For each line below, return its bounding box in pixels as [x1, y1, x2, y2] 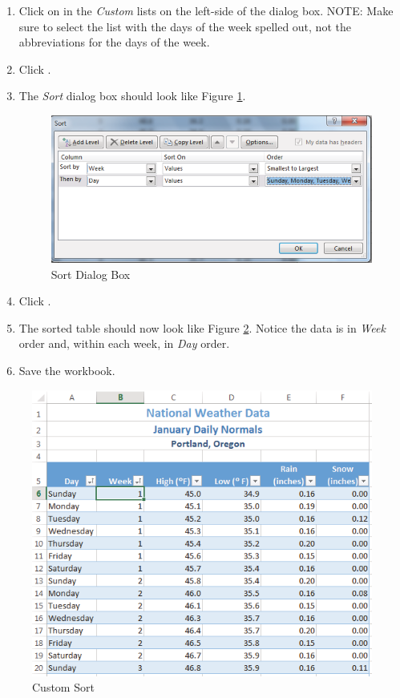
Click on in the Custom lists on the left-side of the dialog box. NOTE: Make [18, 2, 394, 18]
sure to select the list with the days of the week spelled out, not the [18, 18, 351, 34]
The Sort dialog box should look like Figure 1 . [18, 87, 246, 104]
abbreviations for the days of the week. [18, 34, 210, 50]
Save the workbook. [18, 362, 115, 379]
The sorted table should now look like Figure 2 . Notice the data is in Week [18, 319, 386, 336]
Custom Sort [32, 679, 95, 696]
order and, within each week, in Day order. [18, 335, 230, 352]
